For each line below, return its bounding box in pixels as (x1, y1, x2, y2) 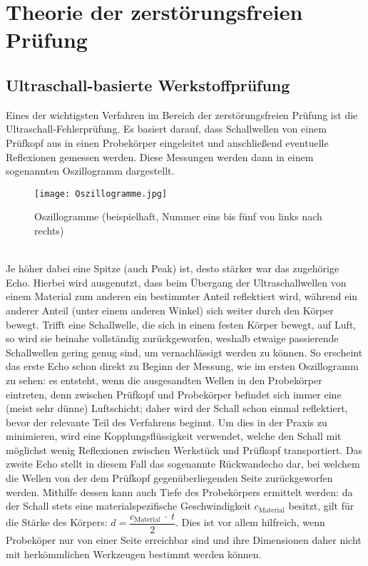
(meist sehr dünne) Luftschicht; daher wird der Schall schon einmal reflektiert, (6, 401, 348, 416)
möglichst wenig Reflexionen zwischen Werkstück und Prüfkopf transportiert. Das (6, 442, 363, 457)
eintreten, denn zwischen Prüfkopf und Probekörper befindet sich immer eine (6, 386, 342, 401)
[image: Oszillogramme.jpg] (34, 188, 168, 199)
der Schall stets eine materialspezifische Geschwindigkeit (6, 498, 251, 513)
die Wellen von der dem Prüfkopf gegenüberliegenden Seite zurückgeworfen (6, 470, 333, 485)
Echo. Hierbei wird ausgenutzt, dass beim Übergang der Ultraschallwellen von (6, 274, 347, 289)
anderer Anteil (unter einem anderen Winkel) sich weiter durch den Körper (6, 302, 334, 317)
